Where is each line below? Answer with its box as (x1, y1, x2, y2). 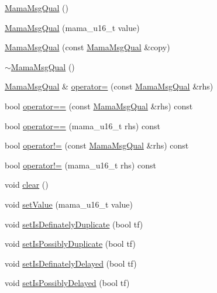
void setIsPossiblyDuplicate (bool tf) (5, 237, 136, 250)
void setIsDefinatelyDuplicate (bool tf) (5, 218, 143, 230)
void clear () (5, 178, 49, 191)
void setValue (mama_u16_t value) (5, 198, 133, 210)
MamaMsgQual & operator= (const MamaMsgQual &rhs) (5, 80, 213, 92)
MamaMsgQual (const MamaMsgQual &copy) (5, 41, 170, 53)
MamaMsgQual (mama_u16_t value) (5, 21, 140, 33)
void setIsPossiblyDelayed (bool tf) (5, 277, 130, 289)
